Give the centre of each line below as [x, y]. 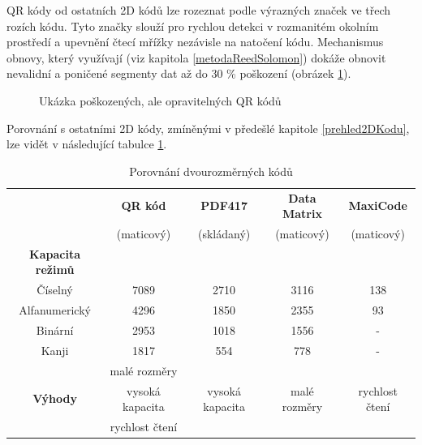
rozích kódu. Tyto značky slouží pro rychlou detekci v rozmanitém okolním [193, 26]
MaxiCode [378, 205]
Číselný [55, 290]
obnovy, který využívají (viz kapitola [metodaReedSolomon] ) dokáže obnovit [196, 57]
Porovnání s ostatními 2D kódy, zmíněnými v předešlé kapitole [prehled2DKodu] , [208, 128]
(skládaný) [224, 234]
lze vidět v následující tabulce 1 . [87, 144]
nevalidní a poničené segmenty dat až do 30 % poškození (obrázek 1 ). [179, 73]
